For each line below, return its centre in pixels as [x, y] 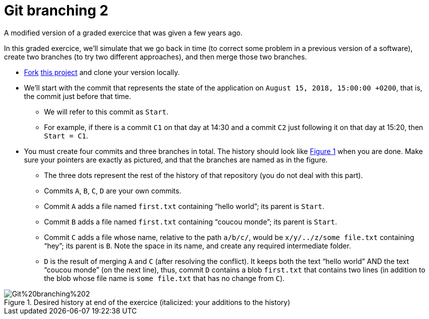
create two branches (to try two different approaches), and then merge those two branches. [155, 56]
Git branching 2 [56, 10]
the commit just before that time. [78, 96]
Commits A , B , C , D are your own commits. [113, 190]
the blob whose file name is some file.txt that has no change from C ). [164, 278]
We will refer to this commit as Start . [106, 111]
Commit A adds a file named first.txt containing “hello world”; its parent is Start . [184, 206]
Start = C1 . [66, 135]
